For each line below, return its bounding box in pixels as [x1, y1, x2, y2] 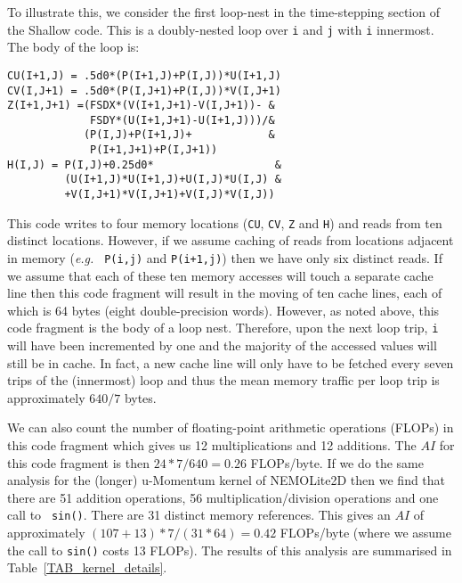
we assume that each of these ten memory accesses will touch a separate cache [7, 266, 434, 284]
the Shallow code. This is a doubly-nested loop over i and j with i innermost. [7, 20, 434, 38]
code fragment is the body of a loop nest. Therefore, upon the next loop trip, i [7, 318, 439, 337]
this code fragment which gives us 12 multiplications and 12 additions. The [7, 436, 417, 455]
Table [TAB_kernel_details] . [7, 558, 167, 577]
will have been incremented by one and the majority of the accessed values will [7, 336, 437, 355]
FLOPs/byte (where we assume [280, 523, 451, 542]
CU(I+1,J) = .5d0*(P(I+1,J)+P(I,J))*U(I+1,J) [7, 69, 281, 82]
